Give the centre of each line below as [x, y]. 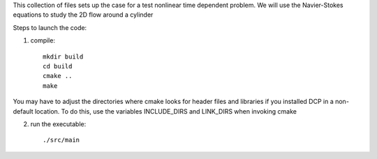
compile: [43, 40]
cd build [58, 66]
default [23, 111]
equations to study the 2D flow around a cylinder [83, 15]
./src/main [61, 140]
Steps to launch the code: [50, 27]
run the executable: [58, 124]
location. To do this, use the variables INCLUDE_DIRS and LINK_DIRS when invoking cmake [165, 111]
